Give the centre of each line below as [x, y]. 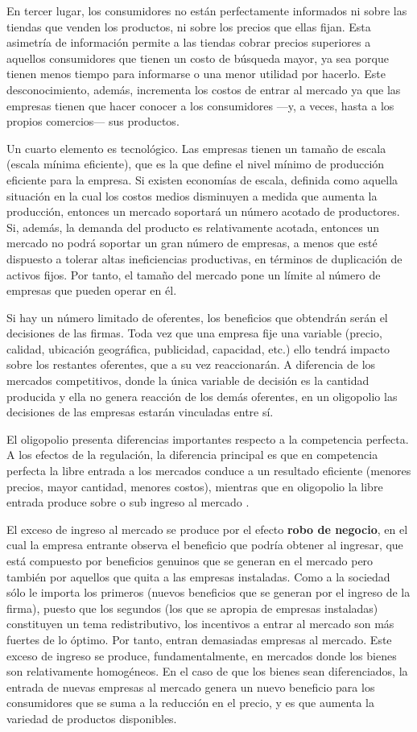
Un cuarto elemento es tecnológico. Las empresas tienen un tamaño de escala [196, 148]
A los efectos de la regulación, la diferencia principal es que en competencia [192, 455]
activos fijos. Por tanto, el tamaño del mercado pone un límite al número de [194, 274]
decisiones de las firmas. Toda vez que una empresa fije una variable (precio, [194, 333]
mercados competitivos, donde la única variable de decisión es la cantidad [188, 380]
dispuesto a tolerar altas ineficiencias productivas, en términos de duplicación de [204, 258]
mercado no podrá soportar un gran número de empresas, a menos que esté [192, 243]
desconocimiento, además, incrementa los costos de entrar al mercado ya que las [204, 89]
